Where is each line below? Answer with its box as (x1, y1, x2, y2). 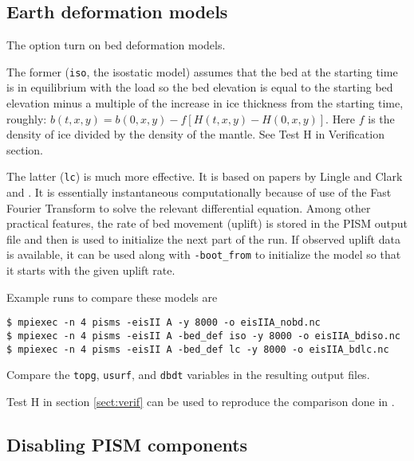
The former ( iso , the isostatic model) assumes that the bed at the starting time (6, 63, 398, 80)
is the (368, 110, 395, 127)
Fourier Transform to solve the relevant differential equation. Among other (6, 199, 371, 216)
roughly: (6, 110, 47, 127)
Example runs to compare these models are (6, 288, 218, 305)
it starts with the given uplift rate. (6, 262, 175, 279)
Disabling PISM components (6, 432, 248, 456)
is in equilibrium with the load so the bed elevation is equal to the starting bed (6, 79, 393, 96)
